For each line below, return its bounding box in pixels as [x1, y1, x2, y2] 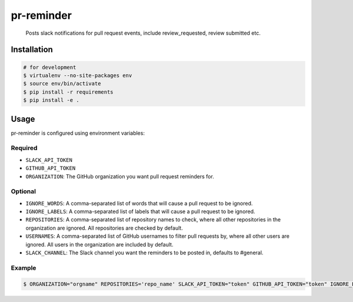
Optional [11, 187, 36, 195]
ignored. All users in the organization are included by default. [25, 241, 174, 248]
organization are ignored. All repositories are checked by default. [25, 224, 184, 231]
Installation [11, 45, 53, 55]
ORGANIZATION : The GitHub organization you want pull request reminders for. [25, 172, 214, 180]
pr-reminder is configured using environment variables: [11, 130, 145, 137]
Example [11, 264, 36, 272]
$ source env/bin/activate [23, 80, 101, 87]
